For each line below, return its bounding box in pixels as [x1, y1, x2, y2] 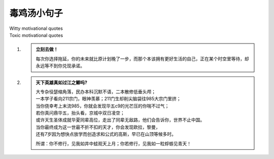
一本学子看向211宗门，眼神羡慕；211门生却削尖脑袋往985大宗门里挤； [36, 96, 181, 102]
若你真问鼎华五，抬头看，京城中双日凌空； [36, 110, 125, 116]
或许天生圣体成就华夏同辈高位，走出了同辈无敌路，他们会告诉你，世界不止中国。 [36, 117, 205, 123]
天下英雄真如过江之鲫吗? [36, 79, 87, 86]
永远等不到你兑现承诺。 [36, 63, 85, 69]
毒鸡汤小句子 [9, 8, 63, 19]
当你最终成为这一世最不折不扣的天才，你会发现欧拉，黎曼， [36, 124, 160, 130]
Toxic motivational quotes [9, 32, 63, 38]
